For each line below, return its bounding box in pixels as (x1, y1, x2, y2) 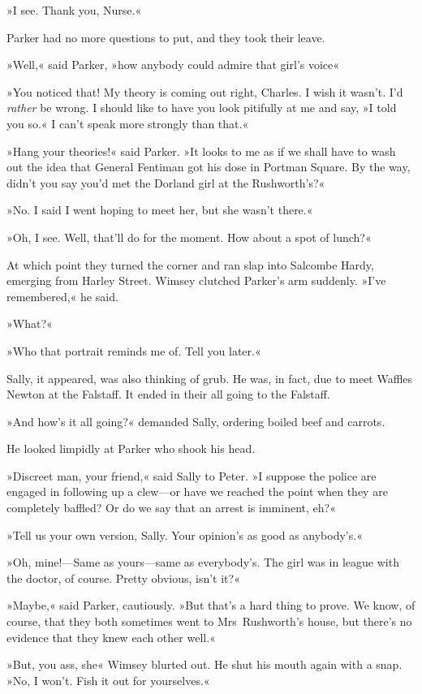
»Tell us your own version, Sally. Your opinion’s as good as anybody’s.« (6, 526, 363, 543)
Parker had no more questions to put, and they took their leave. (6, 28, 325, 45)
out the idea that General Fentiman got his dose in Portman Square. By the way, (6, 158, 411, 175)
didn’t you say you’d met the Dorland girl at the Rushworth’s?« (6, 174, 325, 191)
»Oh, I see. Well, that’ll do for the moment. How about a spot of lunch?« (6, 228, 372, 245)
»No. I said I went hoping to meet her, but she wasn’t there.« (6, 201, 313, 218)
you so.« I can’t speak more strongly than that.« (6, 114, 249, 131)
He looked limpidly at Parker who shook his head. (6, 440, 256, 457)
